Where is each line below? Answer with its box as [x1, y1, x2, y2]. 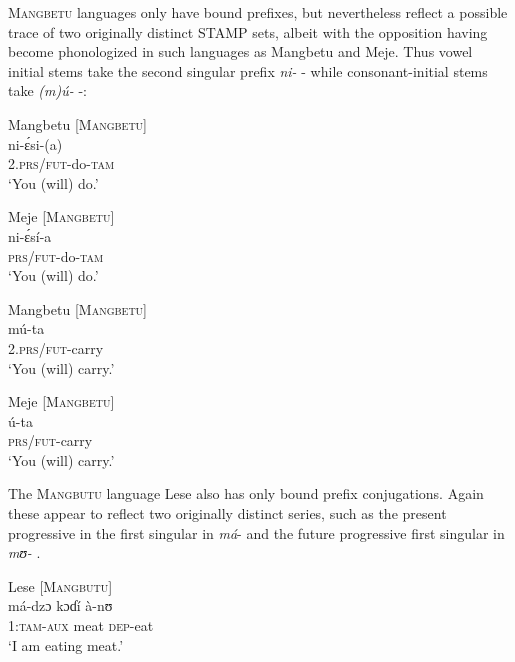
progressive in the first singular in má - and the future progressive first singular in [8, 522, 505, 543]
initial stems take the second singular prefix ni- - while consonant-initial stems [8, 60, 488, 81]
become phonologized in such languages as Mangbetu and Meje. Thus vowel [8, 41, 473, 62]
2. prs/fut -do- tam [8, 153, 115, 174]
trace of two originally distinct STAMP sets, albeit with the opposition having [8, 21, 488, 42]
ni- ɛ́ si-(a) [8, 133, 63, 154]
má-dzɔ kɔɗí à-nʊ [8, 595, 113, 616]
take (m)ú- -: [8, 80, 87, 101]
